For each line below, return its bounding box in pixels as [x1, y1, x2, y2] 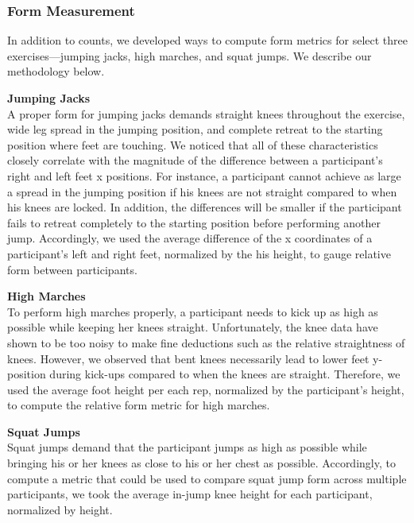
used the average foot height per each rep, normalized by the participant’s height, [7, 381, 404, 397]
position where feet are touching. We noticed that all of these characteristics [7, 136, 378, 153]
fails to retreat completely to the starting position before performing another [7, 214, 381, 231]
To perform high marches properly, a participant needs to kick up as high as [7, 303, 378, 320]
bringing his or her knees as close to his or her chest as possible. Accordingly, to [7, 455, 396, 471]
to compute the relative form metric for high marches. [7, 397, 270, 413]
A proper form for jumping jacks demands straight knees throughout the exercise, [7, 105, 405, 122]
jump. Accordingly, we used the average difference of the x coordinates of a [7, 230, 373, 246]
